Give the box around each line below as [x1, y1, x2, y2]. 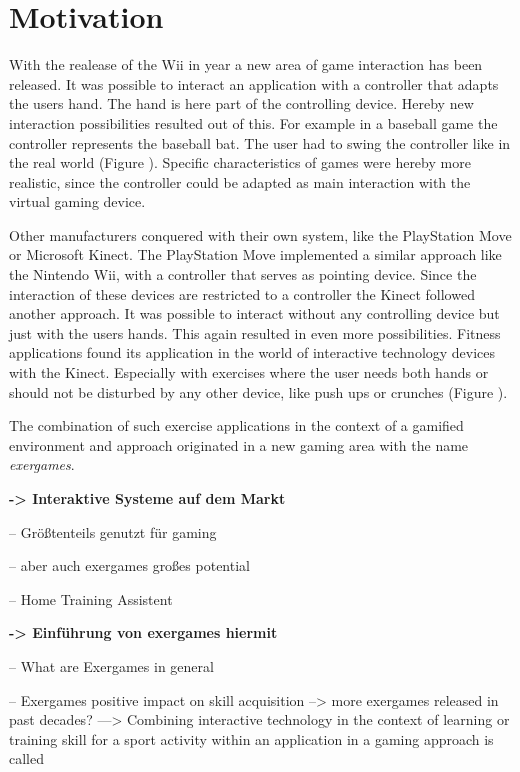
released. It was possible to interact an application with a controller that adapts [9, 73, 499, 94]
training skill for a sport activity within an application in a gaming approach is [9, 728, 494, 749]
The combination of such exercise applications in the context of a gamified [9, 415, 464, 436]
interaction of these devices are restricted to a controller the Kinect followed [9, 283, 475, 304]
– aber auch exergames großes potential [9, 555, 250, 576]
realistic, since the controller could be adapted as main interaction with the [9, 171, 471, 192]
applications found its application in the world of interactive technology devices [9, 342, 496, 363]
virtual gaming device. [9, 191, 146, 212]
